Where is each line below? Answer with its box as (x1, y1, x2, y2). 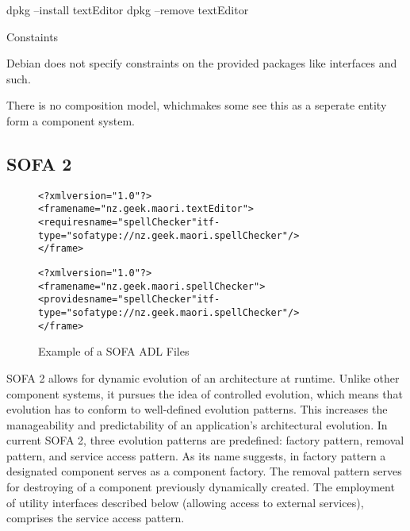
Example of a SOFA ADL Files (38, 343, 190, 360)
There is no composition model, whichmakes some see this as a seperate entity (6, 97, 387, 114)
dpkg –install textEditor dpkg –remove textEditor (6, 2, 249, 17)
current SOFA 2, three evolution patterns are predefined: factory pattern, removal (6, 432, 404, 448)
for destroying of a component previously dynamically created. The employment (6, 479, 395, 495)
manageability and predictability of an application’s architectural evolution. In (6, 416, 388, 433)
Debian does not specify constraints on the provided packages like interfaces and (6, 55, 397, 71)
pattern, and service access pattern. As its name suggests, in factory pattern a (6, 447, 386, 464)
